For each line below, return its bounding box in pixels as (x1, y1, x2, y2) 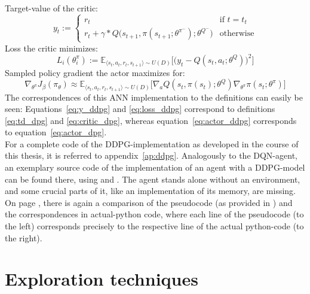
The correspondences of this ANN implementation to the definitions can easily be (5, 90, 303, 103)
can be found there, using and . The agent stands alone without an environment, (5, 172, 300, 185)
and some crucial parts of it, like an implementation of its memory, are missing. (5, 184, 296, 197)
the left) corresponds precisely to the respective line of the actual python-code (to (5, 220, 304, 232)
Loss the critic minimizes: (5, 41, 98, 54)
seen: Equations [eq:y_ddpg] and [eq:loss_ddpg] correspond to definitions (5, 102, 275, 115)
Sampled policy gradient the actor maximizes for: (5, 66, 185, 78)
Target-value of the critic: (5, 2, 99, 14)
